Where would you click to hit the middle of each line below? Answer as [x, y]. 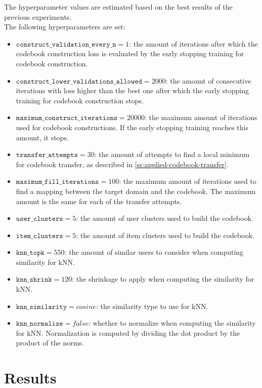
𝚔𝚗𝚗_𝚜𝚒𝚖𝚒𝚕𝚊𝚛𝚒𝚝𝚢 [41, 307]
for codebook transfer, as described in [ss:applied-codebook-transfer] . [122, 164]
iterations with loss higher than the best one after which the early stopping [133, 90]
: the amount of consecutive [208, 80]
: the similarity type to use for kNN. [152, 306]
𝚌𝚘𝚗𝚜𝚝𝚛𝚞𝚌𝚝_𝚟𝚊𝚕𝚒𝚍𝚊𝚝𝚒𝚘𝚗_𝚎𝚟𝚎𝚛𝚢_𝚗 [66, 44]
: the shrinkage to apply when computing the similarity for [163, 279]
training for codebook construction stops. [80, 100]
